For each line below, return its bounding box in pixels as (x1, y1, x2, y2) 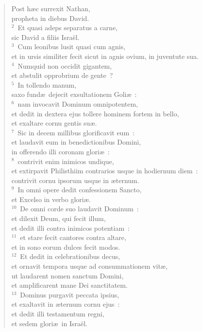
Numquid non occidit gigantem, (17, 60, 112, 71)
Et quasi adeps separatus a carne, (17, 22, 118, 33)
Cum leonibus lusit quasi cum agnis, (17, 41, 126, 52)
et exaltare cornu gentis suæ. (11, 118, 97, 128)
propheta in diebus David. (11, 13, 89, 23)
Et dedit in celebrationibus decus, (20, 251, 120, 261)
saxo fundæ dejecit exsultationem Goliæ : (11, 89, 137, 99)
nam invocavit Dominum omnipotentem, (17, 98, 138, 109)
